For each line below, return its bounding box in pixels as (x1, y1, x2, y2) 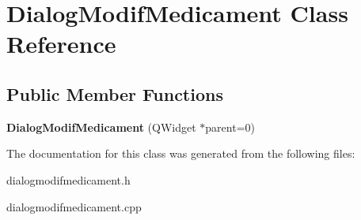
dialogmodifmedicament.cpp (6, 198, 142, 214)
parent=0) (205, 118, 255, 135)
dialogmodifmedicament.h (6, 171, 131, 188)
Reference (6, 28, 116, 60)
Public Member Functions (6, 81, 223, 106)
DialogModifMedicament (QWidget (6, 118, 196, 135)
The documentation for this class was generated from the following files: (6, 145, 355, 162)
